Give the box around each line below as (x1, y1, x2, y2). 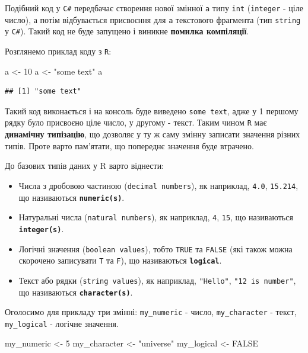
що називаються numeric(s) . (18, 191, 125, 203)
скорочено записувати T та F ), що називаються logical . (18, 254, 222, 267)
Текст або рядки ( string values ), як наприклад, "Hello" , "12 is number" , (18, 274, 296, 286)
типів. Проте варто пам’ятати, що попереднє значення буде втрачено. (5, 139, 254, 152)
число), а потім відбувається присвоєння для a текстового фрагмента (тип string (5, 13, 301, 25)
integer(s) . (18, 222, 64, 235)
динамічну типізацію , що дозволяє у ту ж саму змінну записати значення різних (5, 128, 300, 140)
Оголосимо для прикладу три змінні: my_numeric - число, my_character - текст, (5, 306, 297, 318)
